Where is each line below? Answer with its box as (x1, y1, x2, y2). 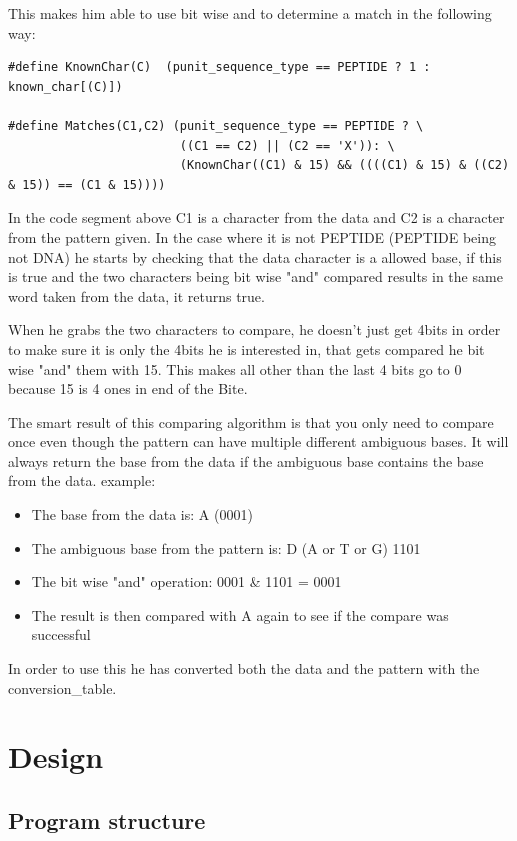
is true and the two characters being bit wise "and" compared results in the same (8, 266, 503, 287)
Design (8, 736, 104, 777)
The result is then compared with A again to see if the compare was (31, 604, 449, 625)
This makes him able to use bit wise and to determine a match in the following (8, 3, 492, 23)
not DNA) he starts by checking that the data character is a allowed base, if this (8, 246, 502, 267)
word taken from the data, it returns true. (8, 285, 265, 306)
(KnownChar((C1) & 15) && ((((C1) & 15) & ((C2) (179, 158, 510, 173)
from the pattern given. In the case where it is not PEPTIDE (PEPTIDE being (8, 226, 496, 247)
